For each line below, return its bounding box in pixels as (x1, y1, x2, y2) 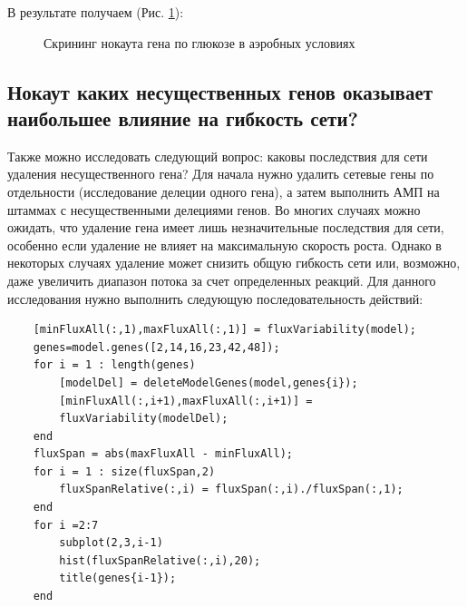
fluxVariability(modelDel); (59, 412, 229, 426)
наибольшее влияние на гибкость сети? (7, 103, 358, 132)
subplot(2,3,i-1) (59, 536, 163, 550)
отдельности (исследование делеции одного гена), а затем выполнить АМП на (7, 181, 440, 201)
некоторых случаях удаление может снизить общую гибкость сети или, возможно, (7, 253, 461, 272)
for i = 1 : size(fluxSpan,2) (33, 465, 216, 478)
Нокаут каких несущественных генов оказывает (7, 77, 433, 105)
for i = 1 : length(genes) (33, 358, 196, 372)
